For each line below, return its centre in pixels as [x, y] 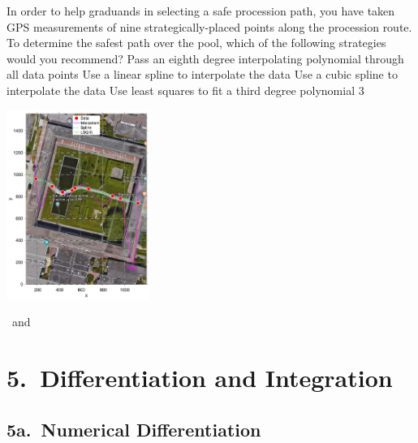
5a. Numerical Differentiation [134, 429]
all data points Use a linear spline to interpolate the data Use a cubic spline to [202, 74]
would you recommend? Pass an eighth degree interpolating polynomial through [205, 58]
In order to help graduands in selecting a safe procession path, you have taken [201, 11]
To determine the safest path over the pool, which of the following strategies [196, 43]
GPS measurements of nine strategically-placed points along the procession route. [209, 26]
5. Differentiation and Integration [200, 377]
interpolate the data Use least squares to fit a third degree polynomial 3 [185, 90]
